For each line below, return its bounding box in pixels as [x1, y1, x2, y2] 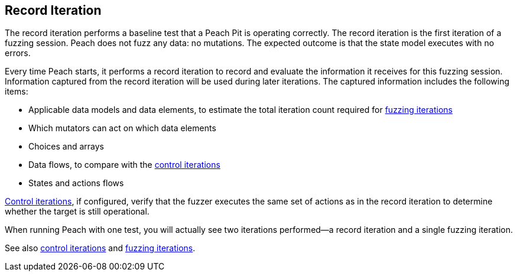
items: [5, 86, 28, 97]
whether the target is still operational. [5, 206, 149, 217]
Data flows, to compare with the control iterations [28, 160, 220, 170]
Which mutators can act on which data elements [28, 123, 216, 134]
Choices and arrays [28, 141, 104, 152]
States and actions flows [28, 178, 124, 189]
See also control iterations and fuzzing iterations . [5, 243, 196, 254]
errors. [5, 48, 31, 59]
